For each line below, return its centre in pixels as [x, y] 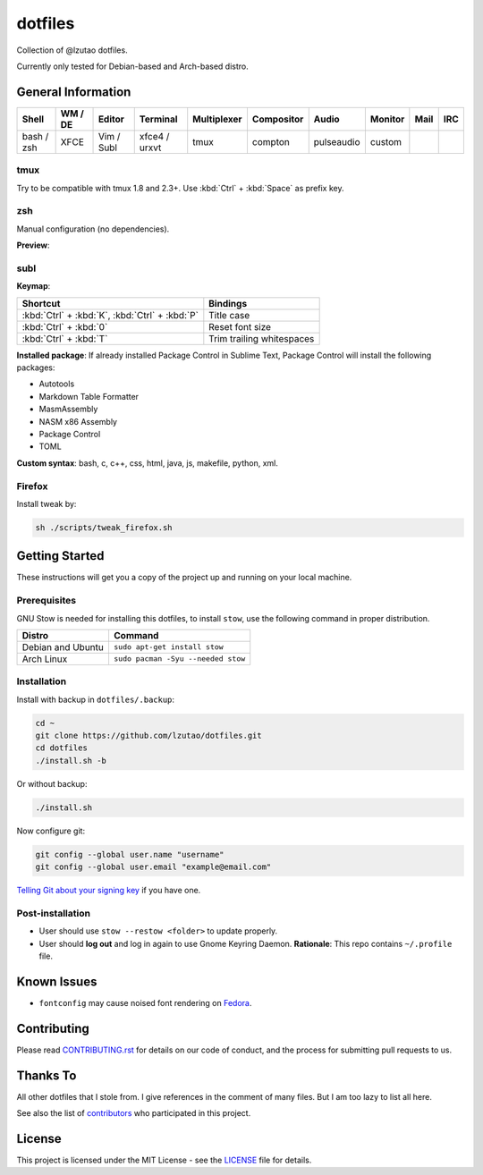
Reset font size [240, 326]
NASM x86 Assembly [78, 421]
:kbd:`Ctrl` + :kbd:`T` [65, 338]
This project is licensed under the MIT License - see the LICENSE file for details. [164, 1160]
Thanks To [47, 1075]
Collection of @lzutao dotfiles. [72, 50]
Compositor [278, 119]
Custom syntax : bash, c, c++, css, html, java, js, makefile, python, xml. [148, 463]
